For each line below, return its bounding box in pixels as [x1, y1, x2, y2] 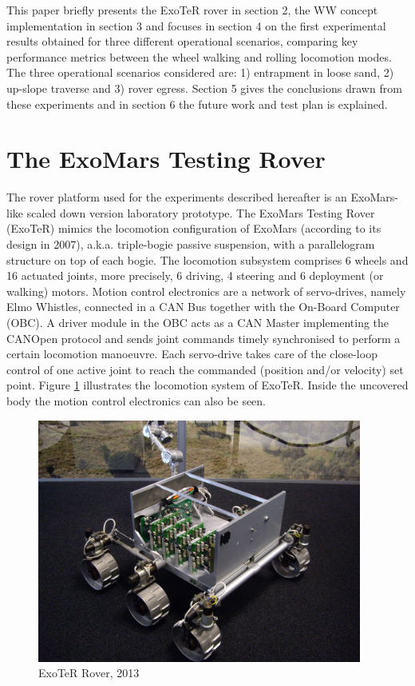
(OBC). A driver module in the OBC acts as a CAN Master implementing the [6, 314, 389, 331]
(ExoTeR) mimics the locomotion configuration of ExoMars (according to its [6, 220, 381, 237]
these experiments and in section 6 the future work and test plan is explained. [6, 95, 388, 112]
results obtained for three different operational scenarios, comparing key [6, 33, 358, 50]
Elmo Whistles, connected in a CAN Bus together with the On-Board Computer [6, 298, 400, 315]
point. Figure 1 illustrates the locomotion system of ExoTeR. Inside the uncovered [6, 377, 409, 393]
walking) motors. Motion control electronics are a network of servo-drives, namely [6, 282, 406, 299]
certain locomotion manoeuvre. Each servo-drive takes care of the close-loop [6, 345, 377, 362]
